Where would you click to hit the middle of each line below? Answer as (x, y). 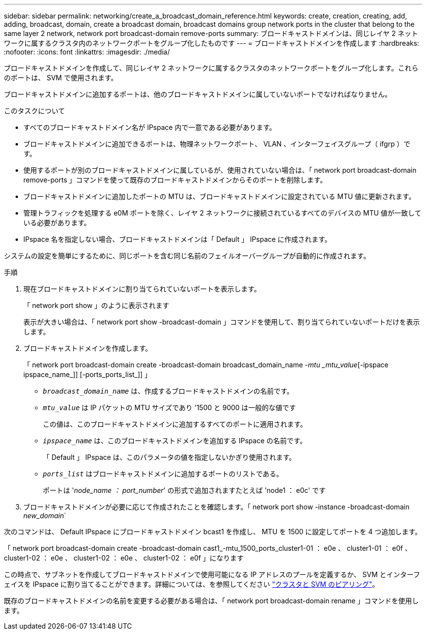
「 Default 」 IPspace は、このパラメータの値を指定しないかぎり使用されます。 (169, 457)
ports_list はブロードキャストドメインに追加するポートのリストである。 (163, 474)
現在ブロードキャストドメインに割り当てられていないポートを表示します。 (142, 289)
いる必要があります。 (57, 223)
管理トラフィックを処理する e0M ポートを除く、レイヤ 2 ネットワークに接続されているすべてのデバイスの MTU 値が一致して (222, 213)
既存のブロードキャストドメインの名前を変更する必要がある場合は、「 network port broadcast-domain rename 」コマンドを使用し (211, 601)
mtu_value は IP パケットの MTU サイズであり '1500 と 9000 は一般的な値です (169, 408)
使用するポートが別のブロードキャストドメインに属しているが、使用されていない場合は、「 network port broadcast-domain (220, 170)
